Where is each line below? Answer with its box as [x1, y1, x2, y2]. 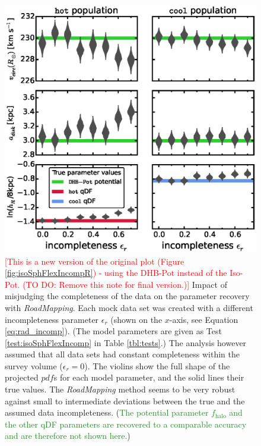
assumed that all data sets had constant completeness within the [5, 348, 240, 360]
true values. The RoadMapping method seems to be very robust [5, 383, 235, 395]
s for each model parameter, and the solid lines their [53, 371, 244, 384]
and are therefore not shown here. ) [5, 429, 130, 442]
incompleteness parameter [5, 313, 99, 325]
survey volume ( [5, 359, 63, 372]
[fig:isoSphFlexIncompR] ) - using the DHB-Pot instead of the [5, 266, 227, 279]
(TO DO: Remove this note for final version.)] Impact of [23, 278, 227, 290]
